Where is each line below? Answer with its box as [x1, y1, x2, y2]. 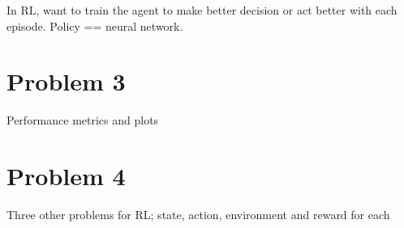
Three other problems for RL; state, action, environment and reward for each [6, 206, 390, 223]
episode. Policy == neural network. [6, 17, 183, 34]
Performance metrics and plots [6, 112, 159, 129]
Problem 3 [6, 65, 126, 98]
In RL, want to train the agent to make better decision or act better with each [6, 2, 398, 18]
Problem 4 [6, 159, 126, 192]
